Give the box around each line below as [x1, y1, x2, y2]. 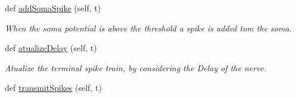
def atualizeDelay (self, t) [5, 42, 97, 54]
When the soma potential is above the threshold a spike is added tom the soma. [5, 21, 292, 34]
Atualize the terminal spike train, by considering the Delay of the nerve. [5, 61, 267, 74]
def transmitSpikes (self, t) [5, 81, 102, 94]
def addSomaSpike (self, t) [5, 2, 101, 14]
